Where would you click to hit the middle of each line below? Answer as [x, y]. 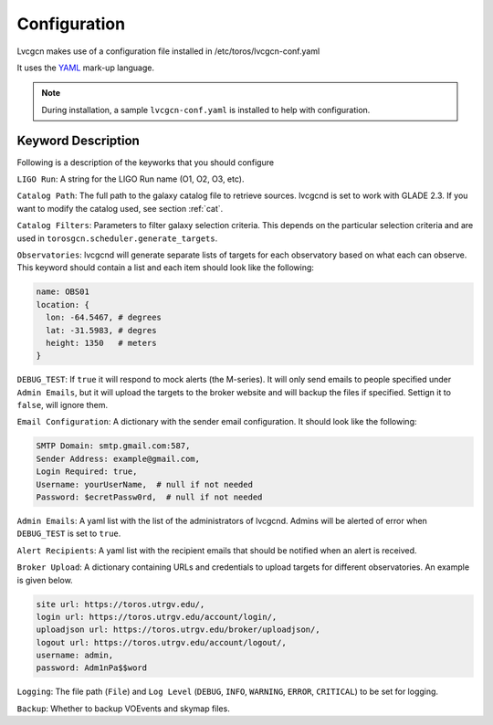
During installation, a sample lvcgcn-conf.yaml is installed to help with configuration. [206, 110]
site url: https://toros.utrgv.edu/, [121, 604]
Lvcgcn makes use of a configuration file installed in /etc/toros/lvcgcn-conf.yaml [168, 51]
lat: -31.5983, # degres [101, 330]
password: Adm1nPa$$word [92, 668]
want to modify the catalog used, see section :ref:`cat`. [120, 208]
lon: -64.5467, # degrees [104, 318]
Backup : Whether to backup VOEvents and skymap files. [123, 709]
